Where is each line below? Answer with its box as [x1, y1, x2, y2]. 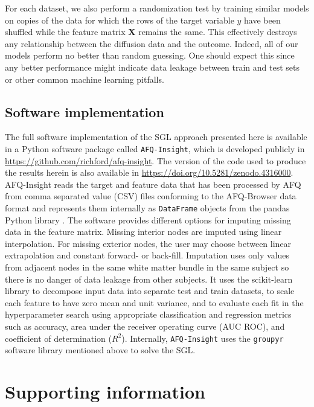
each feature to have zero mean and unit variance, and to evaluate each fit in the [5, 296, 304, 309]
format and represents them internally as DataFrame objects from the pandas [5, 201, 290, 214]
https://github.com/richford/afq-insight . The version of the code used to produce [5, 154, 306, 167]
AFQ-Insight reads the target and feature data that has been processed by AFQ [5, 178, 301, 190]
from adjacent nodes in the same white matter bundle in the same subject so [5, 261, 289, 274]
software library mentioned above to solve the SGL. [5, 344, 196, 356]
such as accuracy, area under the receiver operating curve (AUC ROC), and [5, 319, 285, 332]
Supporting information [5, 379, 205, 404]
